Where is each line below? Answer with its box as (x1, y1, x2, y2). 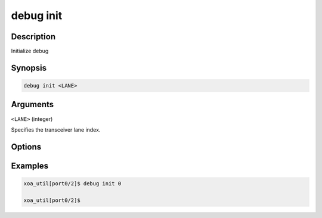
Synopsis (11, 63, 47, 73)
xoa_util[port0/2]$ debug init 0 (23, 180, 122, 187)
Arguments (11, 99, 54, 110)
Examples (11, 161, 49, 171)
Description (11, 32, 56, 42)
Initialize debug (11, 48, 49, 55)
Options (11, 142, 42, 152)
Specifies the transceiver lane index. (11, 126, 101, 133)
